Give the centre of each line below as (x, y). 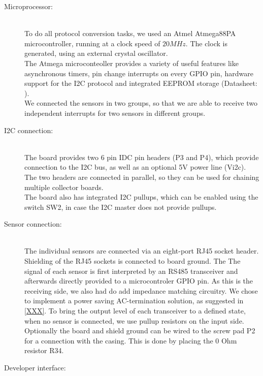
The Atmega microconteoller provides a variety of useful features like (131, 63)
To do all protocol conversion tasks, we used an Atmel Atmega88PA (130, 33)
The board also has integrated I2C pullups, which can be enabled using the (141, 197)
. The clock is (206, 43)
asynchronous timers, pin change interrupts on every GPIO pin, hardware (139, 73)
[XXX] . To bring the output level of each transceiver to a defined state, (135, 311)
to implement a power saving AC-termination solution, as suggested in (134, 301)
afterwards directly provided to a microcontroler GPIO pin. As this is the (139, 281)
